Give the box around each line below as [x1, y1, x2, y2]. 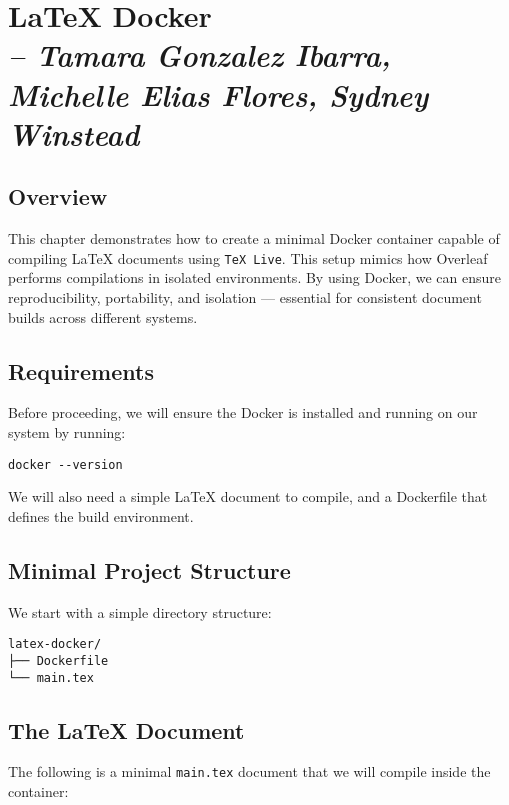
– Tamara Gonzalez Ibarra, [8, 34, 391, 76]
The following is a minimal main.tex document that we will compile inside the [8, 761, 491, 782]
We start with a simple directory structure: [8, 601, 272, 622]
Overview [8, 181, 108, 212]
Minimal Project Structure [8, 554, 291, 585]
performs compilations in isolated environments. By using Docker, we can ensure [8, 267, 501, 288]
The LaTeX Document [8, 714, 245, 745]
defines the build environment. [8, 505, 194, 526]
